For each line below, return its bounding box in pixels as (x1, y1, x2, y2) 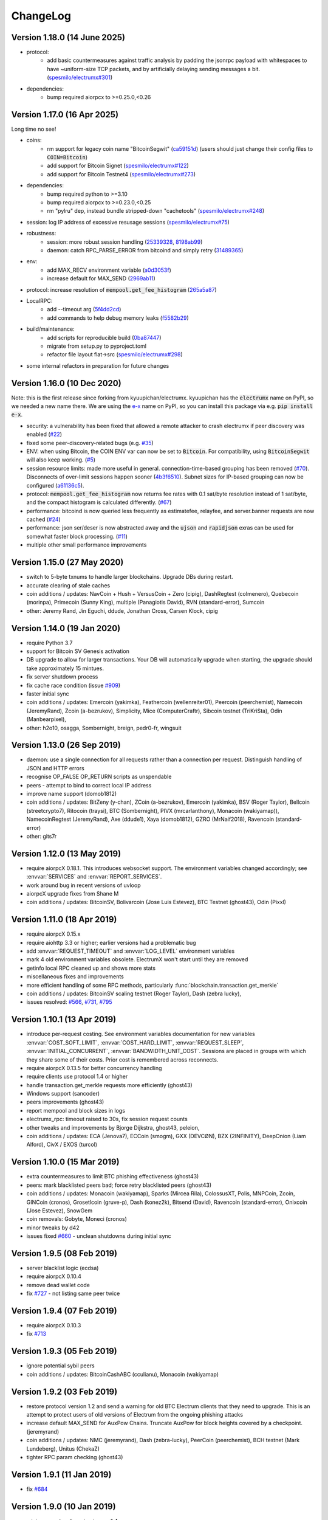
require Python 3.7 (26, 639, 73, 646)
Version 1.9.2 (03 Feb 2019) (11, 1386, 118, 1397)
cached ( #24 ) (26, 516, 61, 523)
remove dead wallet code (26, 1281, 91, 1288)
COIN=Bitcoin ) (47, 154, 88, 161)
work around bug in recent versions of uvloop (26, 882, 141, 889)
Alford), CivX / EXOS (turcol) (26, 1141, 97, 1149)
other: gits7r (26, 832, 57, 840)
